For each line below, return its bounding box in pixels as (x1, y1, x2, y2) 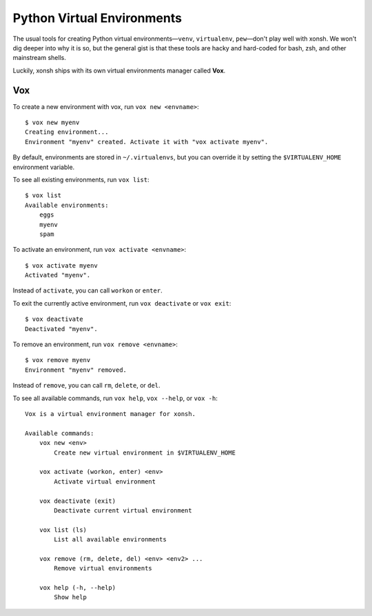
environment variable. (12, 163, 75, 171)
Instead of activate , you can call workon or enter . (12, 286, 163, 295)
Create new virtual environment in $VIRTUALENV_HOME (54, 448, 236, 457)
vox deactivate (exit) (39, 497, 116, 505)
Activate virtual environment (54, 477, 156, 486)
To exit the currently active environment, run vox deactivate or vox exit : (12, 299, 231, 307)
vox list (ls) (39, 526, 87, 534)
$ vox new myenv (25, 119, 80, 127)
